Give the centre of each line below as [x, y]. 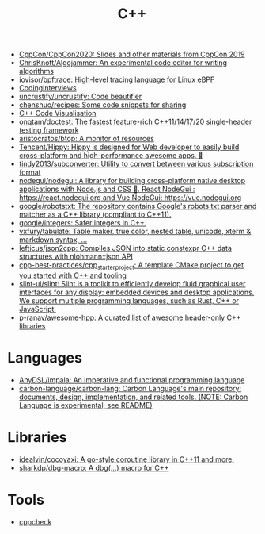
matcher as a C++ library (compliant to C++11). [95, 214]
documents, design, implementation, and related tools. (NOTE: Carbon [133, 397]
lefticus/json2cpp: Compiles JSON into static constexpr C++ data [125, 248]
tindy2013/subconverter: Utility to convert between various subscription [136, 164]
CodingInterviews [47, 88]
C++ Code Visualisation [57, 113]
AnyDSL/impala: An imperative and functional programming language [132, 380]
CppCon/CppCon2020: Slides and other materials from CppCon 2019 [132, 54]
